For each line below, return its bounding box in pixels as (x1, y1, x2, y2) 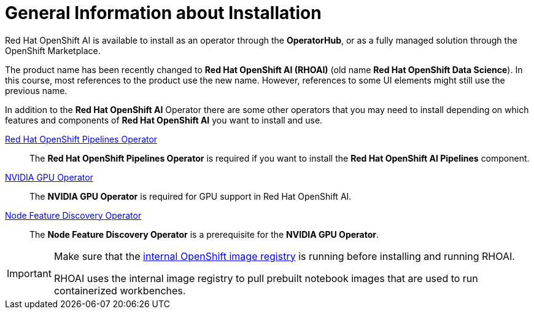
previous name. (5, 85, 68, 96)
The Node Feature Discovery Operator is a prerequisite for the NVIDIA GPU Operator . (29, 229, 379, 240)
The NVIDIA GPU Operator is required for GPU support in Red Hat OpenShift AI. (29, 190, 352, 202)
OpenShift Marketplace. (5, 45, 101, 56)
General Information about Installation (5, 2, 322, 23)
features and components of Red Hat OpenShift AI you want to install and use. (5, 114, 323, 125)
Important (7, 267, 52, 280)
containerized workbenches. (53, 284, 186, 297)
